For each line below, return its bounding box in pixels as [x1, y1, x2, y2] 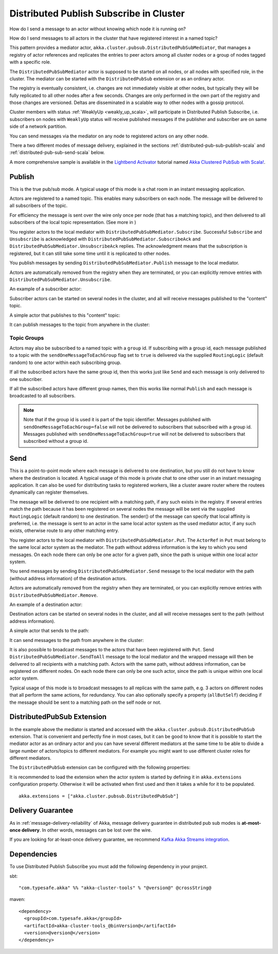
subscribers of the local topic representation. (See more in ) [9, 219, 136, 226]
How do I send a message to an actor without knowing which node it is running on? [9, 26, 186, 32]
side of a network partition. [9, 124, 67, 130]
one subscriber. [9, 376, 43, 382]
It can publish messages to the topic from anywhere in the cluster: [9, 321, 150, 327]
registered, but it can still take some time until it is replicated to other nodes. [9, 250, 171, 256]
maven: [9, 896, 25, 903]
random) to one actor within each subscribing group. [9, 359, 121, 366]
